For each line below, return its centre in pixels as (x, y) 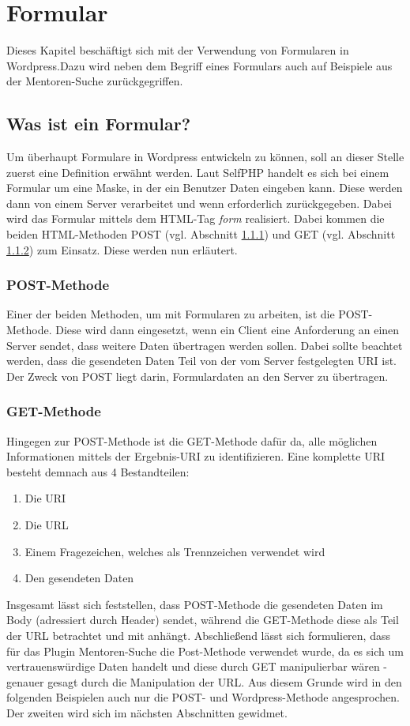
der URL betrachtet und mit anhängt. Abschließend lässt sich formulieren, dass (198, 636)
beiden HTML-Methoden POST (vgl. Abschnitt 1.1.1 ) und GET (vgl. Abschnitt (201, 234)
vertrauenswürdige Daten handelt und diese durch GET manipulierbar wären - (197, 666)
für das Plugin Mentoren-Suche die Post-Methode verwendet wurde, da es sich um (205, 651)
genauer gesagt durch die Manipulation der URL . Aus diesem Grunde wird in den (204, 681)
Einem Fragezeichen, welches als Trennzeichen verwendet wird (175, 551)
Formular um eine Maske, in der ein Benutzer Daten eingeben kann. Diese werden (205, 188)
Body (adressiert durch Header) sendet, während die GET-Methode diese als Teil (203, 620)
